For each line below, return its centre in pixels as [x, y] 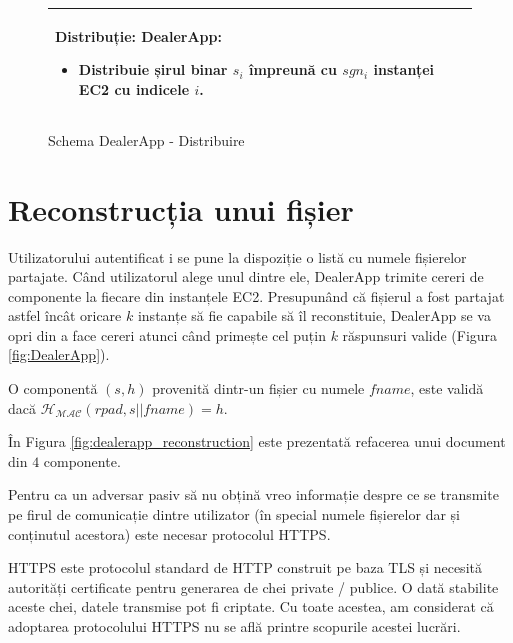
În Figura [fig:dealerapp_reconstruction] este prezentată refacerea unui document [257, 441]
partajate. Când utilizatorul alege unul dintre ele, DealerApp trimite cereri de [246, 276]
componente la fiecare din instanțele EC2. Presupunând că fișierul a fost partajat [256, 295]
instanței [404, 69]
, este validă [447, 388]
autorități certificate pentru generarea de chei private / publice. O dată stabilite [253, 586]
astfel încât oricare [65, 315]
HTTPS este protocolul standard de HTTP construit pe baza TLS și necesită [245, 567]
